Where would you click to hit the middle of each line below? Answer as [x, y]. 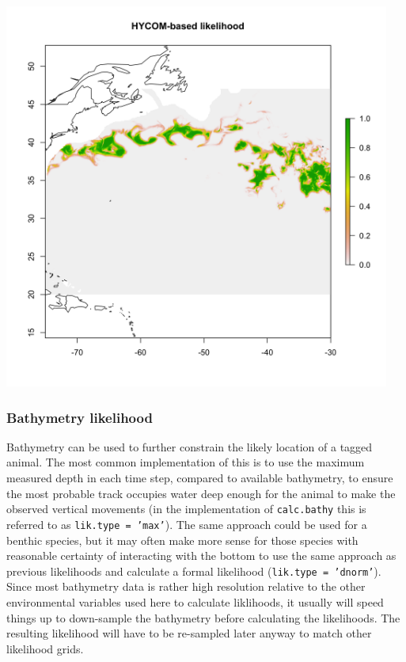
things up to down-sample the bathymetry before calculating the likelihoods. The [203, 617]
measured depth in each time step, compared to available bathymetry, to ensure [200, 477]
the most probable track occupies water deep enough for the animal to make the [201, 493]
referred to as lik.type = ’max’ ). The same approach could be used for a [187, 524]
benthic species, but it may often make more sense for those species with [182, 540]
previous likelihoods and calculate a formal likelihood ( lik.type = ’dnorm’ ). [194, 571]
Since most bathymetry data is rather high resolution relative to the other [186, 586]
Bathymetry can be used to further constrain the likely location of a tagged [190, 446]
